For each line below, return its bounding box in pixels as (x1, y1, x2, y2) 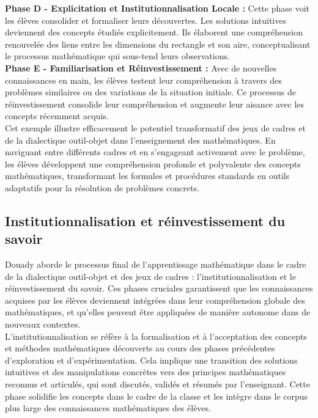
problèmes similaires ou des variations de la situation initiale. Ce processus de (5, 86, 297, 98)
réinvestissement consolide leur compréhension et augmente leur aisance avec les (5, 97, 305, 110)
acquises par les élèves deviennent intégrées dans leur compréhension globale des (5, 293, 305, 306)
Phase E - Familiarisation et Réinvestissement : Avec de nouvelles (5, 61, 277, 74)
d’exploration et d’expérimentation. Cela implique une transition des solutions (5, 353, 298, 366)
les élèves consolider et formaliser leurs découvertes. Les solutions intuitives (5, 13, 286, 26)
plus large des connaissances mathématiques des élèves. (5, 402, 211, 414)
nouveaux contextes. (5, 318, 81, 331)
